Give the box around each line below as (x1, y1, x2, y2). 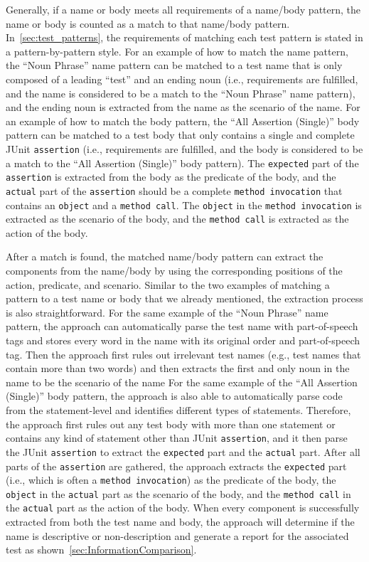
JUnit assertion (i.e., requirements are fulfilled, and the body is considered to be (6, 141, 363, 156)
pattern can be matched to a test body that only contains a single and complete (6, 127, 355, 142)
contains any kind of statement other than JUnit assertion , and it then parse (6, 430, 348, 445)
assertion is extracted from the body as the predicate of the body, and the (6, 169, 336, 184)
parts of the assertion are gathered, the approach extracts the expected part (6, 458, 347, 473)
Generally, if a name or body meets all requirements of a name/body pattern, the (6, 2, 361, 16)
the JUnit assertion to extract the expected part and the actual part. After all (6, 444, 360, 459)
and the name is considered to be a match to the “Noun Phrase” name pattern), (6, 85, 355, 100)
